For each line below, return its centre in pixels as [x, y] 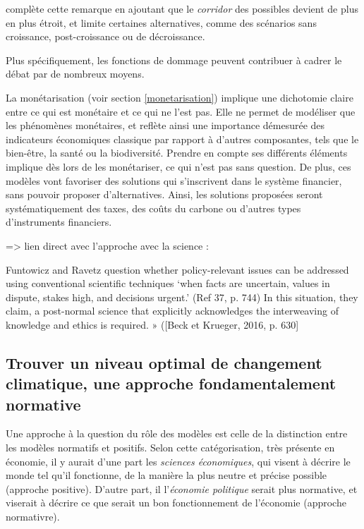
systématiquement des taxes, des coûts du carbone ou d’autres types [153, 208]
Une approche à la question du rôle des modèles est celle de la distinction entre [177, 433]
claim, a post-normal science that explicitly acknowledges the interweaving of [172, 311]
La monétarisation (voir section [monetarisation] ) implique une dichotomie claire [180, 97]
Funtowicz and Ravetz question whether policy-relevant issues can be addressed [177, 269]
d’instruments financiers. [59, 222]
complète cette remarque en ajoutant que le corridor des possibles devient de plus [182, 8]
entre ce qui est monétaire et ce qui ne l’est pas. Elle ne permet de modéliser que [181, 111]
